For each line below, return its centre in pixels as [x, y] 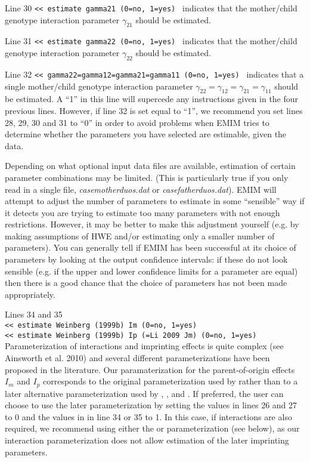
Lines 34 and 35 [34, 314]
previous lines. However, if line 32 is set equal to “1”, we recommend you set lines [154, 110]
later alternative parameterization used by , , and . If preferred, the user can [144, 393]
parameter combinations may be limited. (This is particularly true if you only [147, 177]
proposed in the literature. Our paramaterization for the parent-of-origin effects [150, 369]
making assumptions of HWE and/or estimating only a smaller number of [140, 235]
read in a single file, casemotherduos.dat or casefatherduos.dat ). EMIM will [141, 189]
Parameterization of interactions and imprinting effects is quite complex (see [144, 346]
